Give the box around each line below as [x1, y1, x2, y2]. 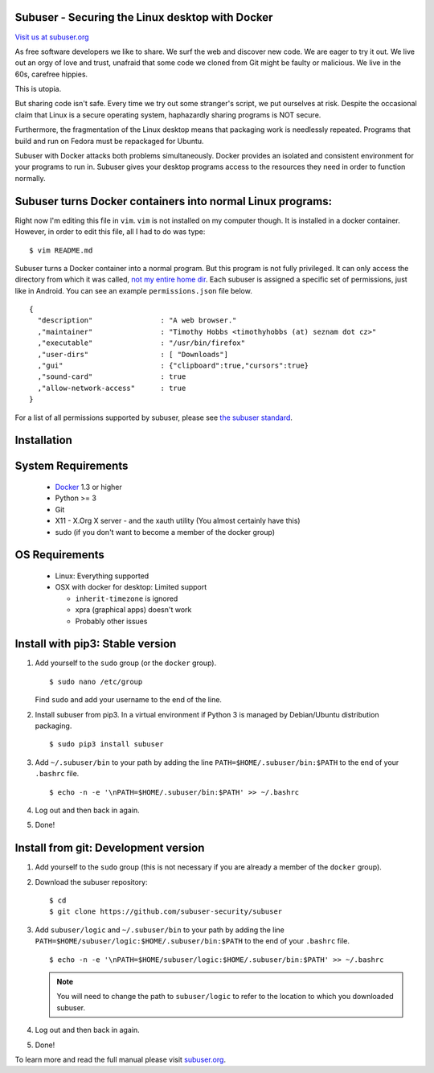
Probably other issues [75, 616, 148, 626]
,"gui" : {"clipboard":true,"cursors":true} [37, 361, 309, 370]
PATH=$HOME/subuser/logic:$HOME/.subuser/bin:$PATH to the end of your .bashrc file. [35, 936, 350, 946]
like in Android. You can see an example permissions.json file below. [14, 286, 252, 295]
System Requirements [14, 459, 129, 473]
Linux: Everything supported [55, 571, 149, 581]
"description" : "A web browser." [37, 316, 237, 325]
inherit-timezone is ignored [75, 594, 178, 603]
